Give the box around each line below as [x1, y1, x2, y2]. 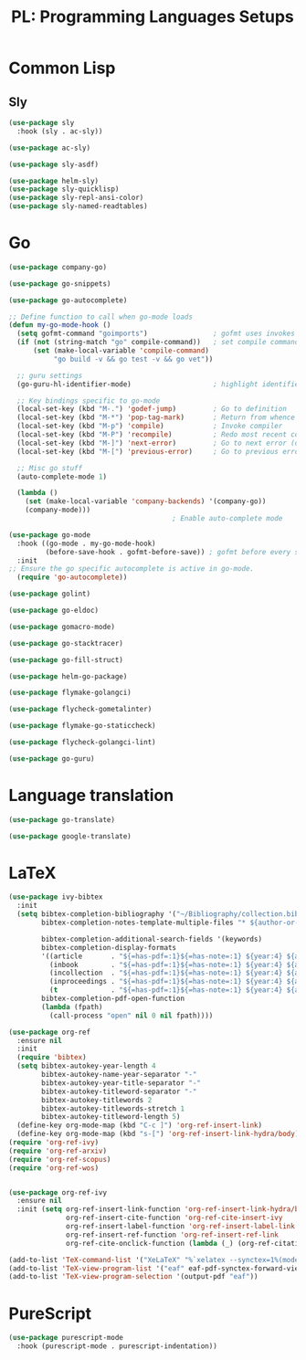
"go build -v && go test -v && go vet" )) [53, 354, 214, 364]
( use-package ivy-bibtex [8, 892, 103, 901]
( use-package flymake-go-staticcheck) [8, 722, 156, 731]
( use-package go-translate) [8, 815, 116, 824]
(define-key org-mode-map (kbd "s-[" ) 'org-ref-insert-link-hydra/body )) [16, 1130, 303, 1139]
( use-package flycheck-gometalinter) [8, 705, 153, 714]
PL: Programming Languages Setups [11, 6, 294, 27]
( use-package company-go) [8, 262, 107, 271]
